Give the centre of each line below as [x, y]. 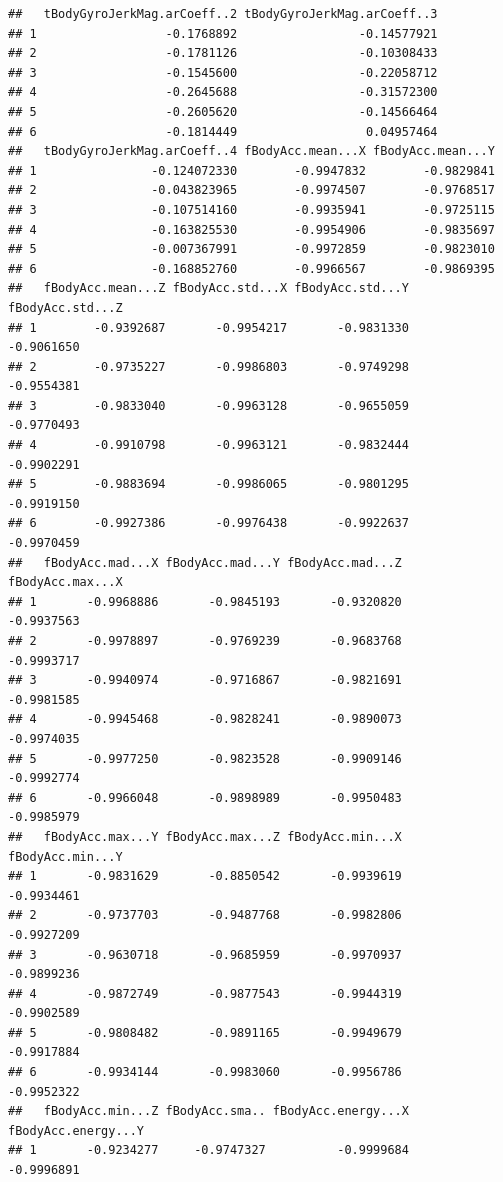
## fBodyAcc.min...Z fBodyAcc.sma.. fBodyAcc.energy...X [208, 1111]
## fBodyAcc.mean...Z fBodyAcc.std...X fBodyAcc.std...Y [208, 288]
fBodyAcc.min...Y [65, 856]
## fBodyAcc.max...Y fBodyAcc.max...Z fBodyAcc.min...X [205, 836]
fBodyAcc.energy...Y [76, 1130]
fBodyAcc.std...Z [65, 307]
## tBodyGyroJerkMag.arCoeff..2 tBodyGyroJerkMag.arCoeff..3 [223, 14]
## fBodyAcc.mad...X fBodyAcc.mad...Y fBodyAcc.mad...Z [205, 562]
